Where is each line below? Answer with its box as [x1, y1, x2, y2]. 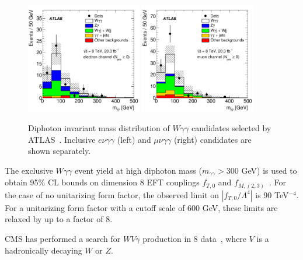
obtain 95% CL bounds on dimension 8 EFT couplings [5, 176, 200, 188]
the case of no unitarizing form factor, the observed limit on [5, 188, 220, 201]
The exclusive [5, 164, 53, 176]
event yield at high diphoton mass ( [74, 164, 202, 176]
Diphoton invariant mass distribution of [28, 122, 170, 134]
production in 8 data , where [142, 233, 247, 245]
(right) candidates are [173, 133, 252, 145]
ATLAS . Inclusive [28, 133, 96, 145]
